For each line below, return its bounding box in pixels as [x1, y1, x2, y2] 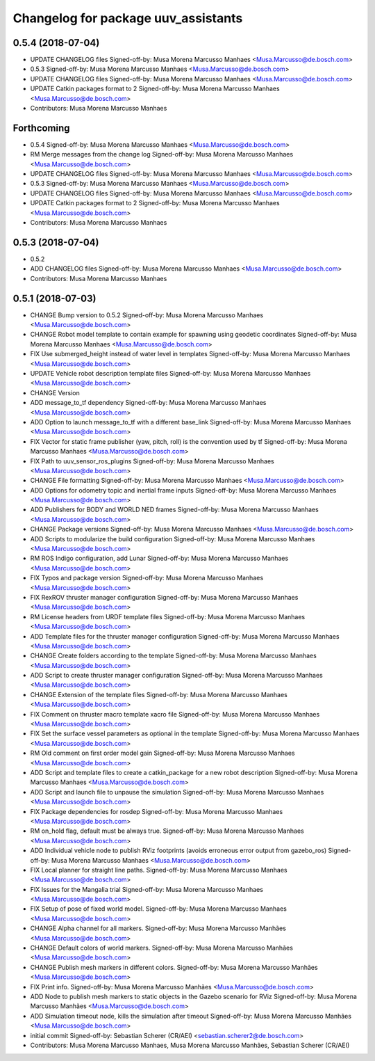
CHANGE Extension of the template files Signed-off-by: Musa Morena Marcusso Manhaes [30, 690, 288, 699]
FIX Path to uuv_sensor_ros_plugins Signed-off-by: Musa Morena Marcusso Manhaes [30, 456, 274, 465]
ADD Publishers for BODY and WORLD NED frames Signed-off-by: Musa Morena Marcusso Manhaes [30, 505, 319, 514]
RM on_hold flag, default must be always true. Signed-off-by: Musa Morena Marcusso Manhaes [30, 827, 305, 835]
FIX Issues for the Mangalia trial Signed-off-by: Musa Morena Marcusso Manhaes [30, 885, 264, 893]
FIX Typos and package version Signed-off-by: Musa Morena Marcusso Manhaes [30, 574, 264, 582]
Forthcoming [12, 122, 70, 134]
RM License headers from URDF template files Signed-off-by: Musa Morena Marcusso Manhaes [30, 612, 306, 621]
